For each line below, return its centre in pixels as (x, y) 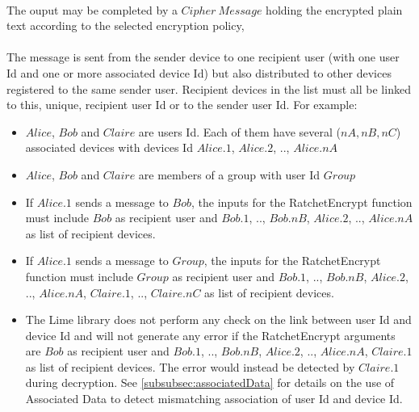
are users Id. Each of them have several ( (239, 131)
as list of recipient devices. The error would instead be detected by (190, 366)
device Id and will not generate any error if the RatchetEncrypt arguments (210, 335)
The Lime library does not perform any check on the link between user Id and (218, 320)
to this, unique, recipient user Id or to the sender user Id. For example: (182, 105)
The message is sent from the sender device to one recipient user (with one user (203, 57)
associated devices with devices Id (109, 147)
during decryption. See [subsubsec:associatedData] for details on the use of (210, 383)
